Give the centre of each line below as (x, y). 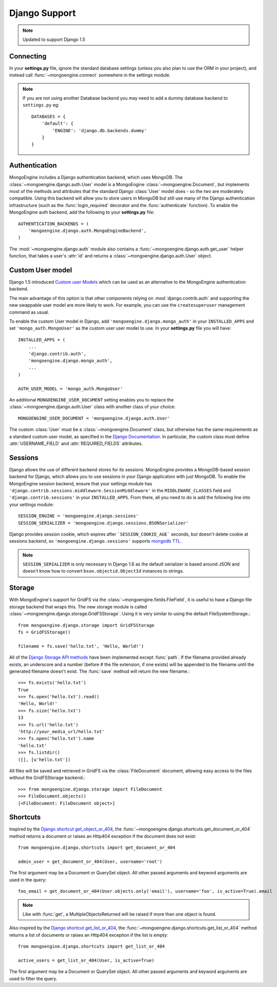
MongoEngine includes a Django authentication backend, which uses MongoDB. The (96, 178)
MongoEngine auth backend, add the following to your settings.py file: (82, 212)
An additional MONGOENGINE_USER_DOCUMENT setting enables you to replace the (92, 399)
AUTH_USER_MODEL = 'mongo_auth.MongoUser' (71, 389)
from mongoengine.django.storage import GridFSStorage (86, 625)
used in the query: (28, 880)
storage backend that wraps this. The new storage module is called (78, 606)
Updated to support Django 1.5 (54, 39)
